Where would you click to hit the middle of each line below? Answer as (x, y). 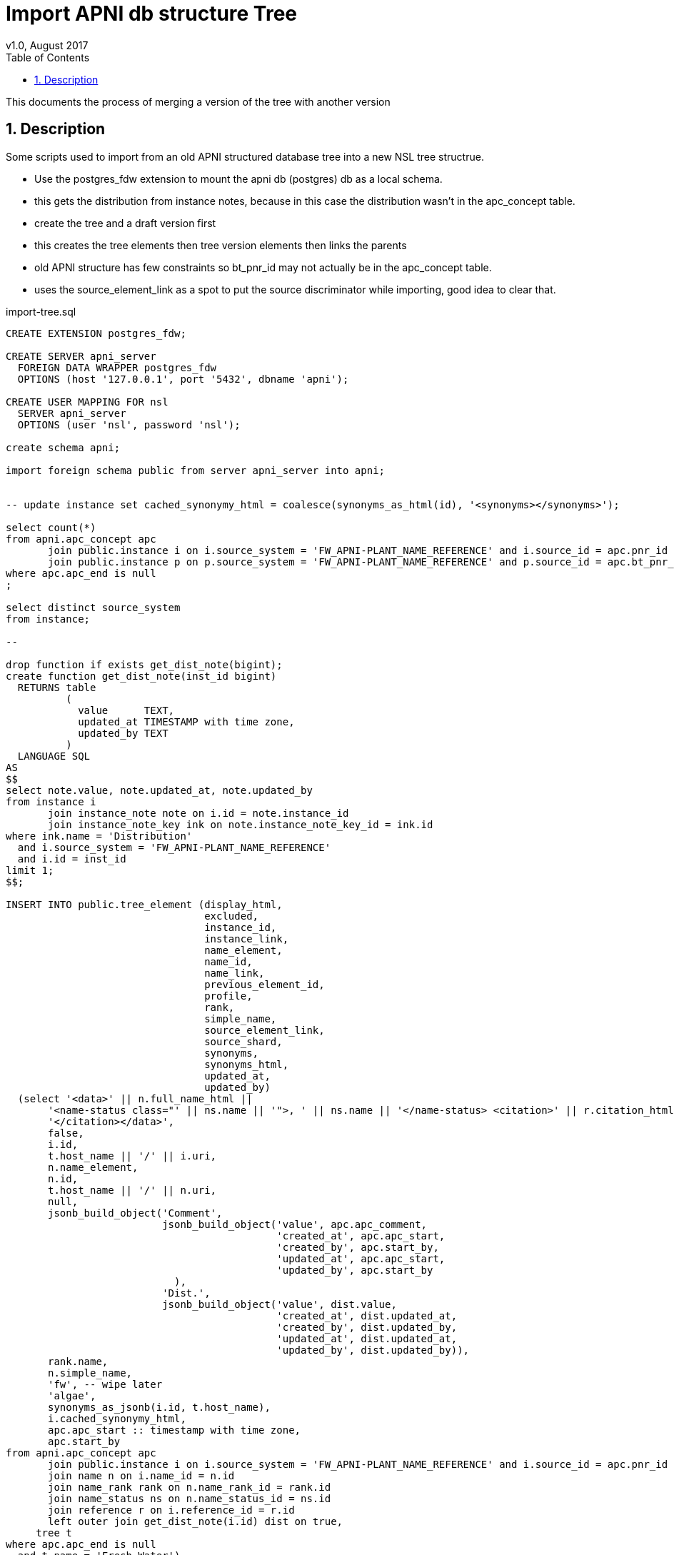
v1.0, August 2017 (47, 45)
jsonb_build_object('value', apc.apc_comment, (295, 1224)
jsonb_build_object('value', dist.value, (280, 1304)
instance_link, (247, 938)
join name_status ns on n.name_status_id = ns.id (190, 1498)
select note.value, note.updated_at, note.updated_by (159, 790)
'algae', (72, 1395)
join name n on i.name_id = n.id (141, 1475)
